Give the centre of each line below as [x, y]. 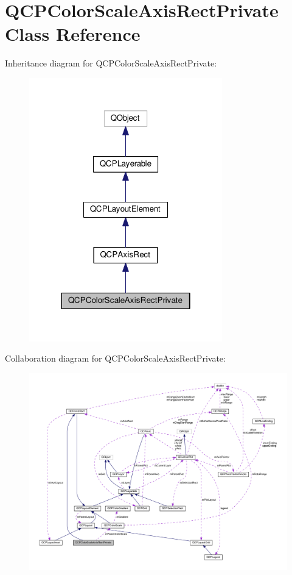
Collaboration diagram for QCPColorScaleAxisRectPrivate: [115, 358]
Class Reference [73, 34]
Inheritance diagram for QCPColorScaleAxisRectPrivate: [111, 63]
